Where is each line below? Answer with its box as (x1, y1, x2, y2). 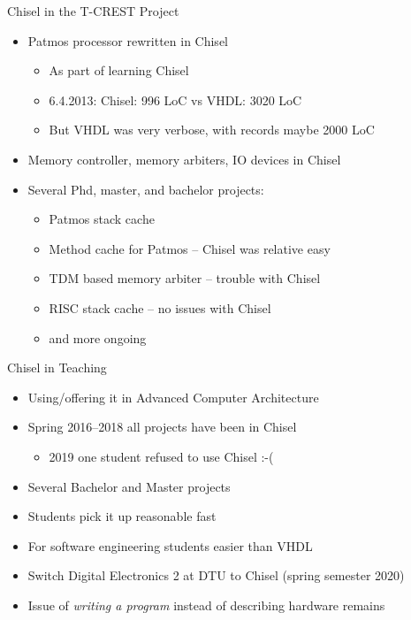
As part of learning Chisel (49, 61, 189, 80)
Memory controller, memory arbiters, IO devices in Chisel (27, 149, 341, 168)
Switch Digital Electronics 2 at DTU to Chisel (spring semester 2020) (27, 566, 405, 585)
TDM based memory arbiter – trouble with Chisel (49, 269, 321, 287)
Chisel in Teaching (7, 358, 107, 377)
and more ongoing (49, 328, 147, 347)
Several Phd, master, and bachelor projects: (27, 180, 264, 198)
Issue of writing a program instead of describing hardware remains (27, 595, 385, 614)
